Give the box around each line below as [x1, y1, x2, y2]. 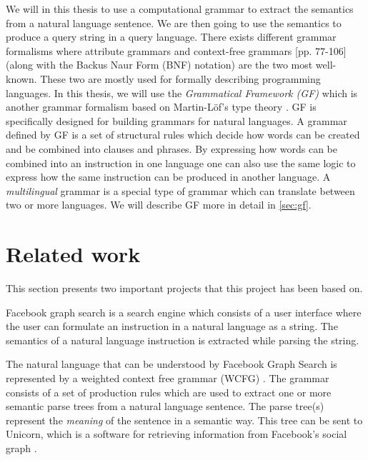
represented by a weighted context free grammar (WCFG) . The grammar [6, 371, 329, 385]
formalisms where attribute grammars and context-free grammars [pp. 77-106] [6, 43, 347, 58]
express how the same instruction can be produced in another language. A [6, 169, 331, 184]
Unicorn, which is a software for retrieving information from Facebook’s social [6, 426, 347, 441]
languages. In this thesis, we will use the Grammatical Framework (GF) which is [6, 85, 358, 100]
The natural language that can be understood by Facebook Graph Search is [6, 356, 337, 371]
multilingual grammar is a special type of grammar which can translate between [6, 183, 355, 198]
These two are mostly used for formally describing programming [40, 71, 321, 86]
